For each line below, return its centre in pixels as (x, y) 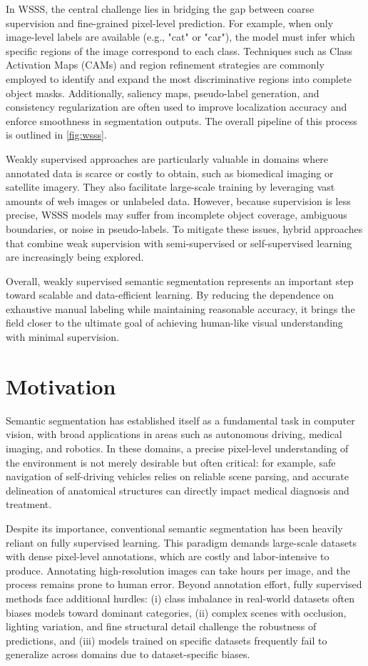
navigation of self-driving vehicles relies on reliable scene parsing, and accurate (177, 476)
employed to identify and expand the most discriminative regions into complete (179, 78)
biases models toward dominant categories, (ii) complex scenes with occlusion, (176, 612)
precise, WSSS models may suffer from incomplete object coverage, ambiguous (177, 215)
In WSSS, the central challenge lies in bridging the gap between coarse (160, 9)
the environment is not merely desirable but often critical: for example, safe (171, 462)
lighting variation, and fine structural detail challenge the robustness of (161, 626)
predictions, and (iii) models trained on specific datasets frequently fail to (167, 640)
